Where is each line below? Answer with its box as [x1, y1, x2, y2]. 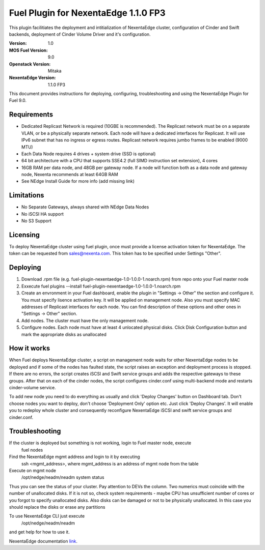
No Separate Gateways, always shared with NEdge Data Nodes [21, 204, 149, 210]
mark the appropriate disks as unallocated [21, 331, 106, 337]
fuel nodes [21, 447, 43, 453]
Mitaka [48, 68, 62, 74]
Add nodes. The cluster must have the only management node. [21, 318, 149, 323]
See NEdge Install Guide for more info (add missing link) [21, 178, 135, 184]
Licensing [9, 231, 40, 239]
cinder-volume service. [9, 384, 56, 390]
